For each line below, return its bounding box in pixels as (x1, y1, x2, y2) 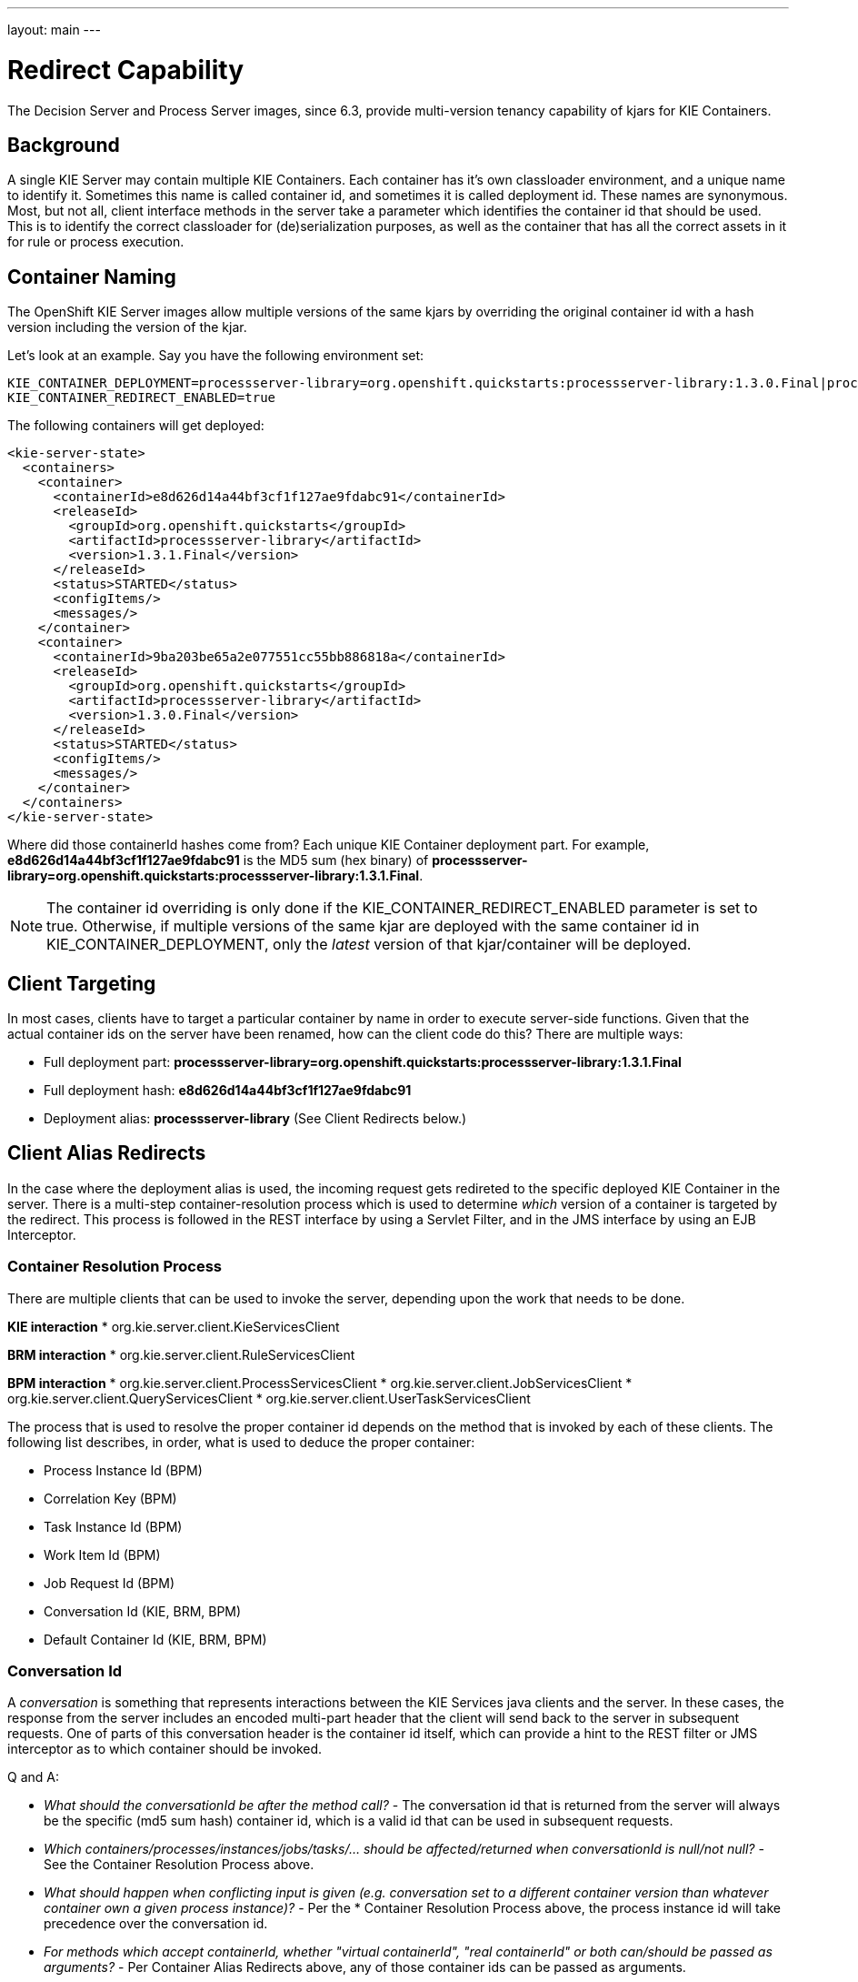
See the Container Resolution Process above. (44, 1856, 314, 1873)
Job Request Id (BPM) (44, 1575, 175, 1591)
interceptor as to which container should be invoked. (7, 1741, 323, 1757)
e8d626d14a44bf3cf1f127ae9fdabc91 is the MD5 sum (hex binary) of (7, 852, 429, 869)
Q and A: (7, 1769, 59, 1786)
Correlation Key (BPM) (44, 1490, 177, 1506)
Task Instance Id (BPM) (44, 1518, 183, 1534)
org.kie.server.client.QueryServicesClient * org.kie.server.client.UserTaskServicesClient (7, 1390, 531, 1406)
